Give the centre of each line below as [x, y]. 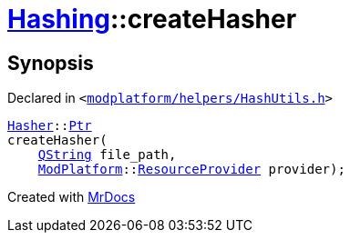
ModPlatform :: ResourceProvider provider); [191, 170]
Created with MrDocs [72, 197]
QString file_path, [107, 155]
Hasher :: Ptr [50, 126]
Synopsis [51, 63]
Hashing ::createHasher [152, 19]
